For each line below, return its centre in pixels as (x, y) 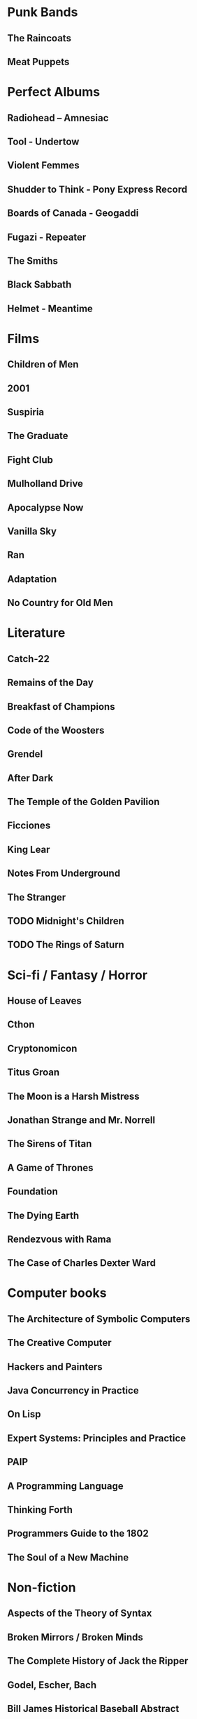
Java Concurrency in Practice (73, 1390)
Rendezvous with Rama (59, 1239)
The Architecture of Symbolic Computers (99, 1319)
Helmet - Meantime (50, 308)
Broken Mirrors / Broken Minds (75, 1637)
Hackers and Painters (55, 1367)
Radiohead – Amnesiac (58, 117)
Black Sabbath (39, 285)
